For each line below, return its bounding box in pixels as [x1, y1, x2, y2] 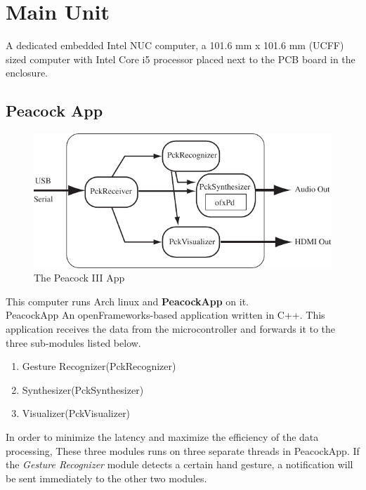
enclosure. [6, 65, 48, 80]
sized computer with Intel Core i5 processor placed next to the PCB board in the [6, 51, 355, 66]
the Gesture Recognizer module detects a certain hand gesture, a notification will [6, 457, 353, 472]
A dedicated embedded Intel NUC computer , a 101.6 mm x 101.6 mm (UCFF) [6, 38, 344, 53]
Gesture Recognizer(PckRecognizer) [22, 359, 176, 373]
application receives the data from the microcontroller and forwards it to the [6, 322, 336, 336]
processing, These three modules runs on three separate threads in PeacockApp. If [6, 443, 360, 458]
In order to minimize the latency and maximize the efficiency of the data [6, 430, 319, 444]
